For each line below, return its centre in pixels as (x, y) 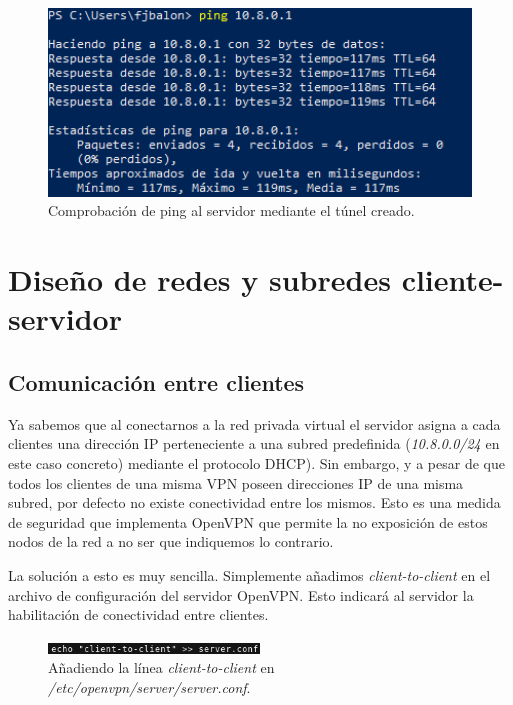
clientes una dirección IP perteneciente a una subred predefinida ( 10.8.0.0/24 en (254, 443)
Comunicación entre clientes (156, 382)
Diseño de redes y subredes (199, 279)
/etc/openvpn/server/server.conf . (149, 686)
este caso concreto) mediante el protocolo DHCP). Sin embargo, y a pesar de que (256, 463)
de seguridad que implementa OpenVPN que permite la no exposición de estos (248, 521)
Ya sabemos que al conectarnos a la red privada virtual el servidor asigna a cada (254, 423)
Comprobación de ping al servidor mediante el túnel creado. (231, 210)
